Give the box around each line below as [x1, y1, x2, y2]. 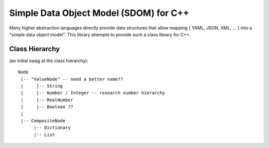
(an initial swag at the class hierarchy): [9, 58, 89, 64]
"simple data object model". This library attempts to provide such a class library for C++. [9, 31, 191, 37]
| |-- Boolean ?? [20, 104, 74, 110]
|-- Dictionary [33, 125, 71, 131]
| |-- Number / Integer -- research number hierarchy [20, 90, 165, 96]
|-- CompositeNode [20, 118, 66, 124]
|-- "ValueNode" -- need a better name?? [20, 76, 124, 82]
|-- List [33, 132, 55, 138]
